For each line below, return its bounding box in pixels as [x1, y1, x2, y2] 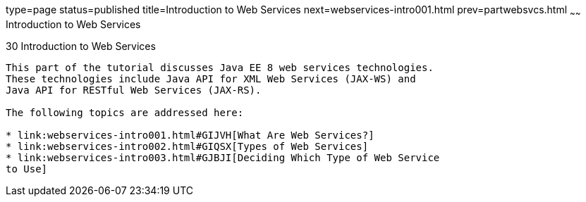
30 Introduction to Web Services [6, 39, 156, 52]
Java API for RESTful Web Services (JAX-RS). [6, 84, 262, 96]
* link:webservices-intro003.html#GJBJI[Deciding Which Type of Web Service [6, 151, 440, 163]
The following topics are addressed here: [6, 106, 244, 118]
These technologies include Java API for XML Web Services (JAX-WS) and [6, 72, 416, 84]
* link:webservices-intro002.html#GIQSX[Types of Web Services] [6, 140, 369, 152]
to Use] [6, 163, 48, 175]
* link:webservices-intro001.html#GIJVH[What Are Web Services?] [6, 129, 374, 141]
